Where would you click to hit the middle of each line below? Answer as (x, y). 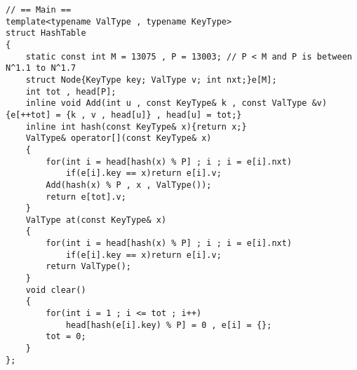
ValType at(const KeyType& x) (96, 220)
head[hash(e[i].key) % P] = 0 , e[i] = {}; (169, 325)
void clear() (56, 290)
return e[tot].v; (86, 197)
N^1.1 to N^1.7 (41, 68)
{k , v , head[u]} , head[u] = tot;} (154, 115)
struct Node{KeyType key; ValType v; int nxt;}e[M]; (151, 80)
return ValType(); (88, 267)
